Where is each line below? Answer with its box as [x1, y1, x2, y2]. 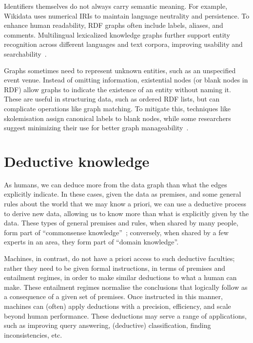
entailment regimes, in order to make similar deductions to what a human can [4, 272, 237, 282]
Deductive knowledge [4, 151, 150, 171]
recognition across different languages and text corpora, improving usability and [4, 39, 243, 49]
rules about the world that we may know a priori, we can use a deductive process [4, 199, 247, 209]
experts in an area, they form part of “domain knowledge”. [4, 237, 179, 247]
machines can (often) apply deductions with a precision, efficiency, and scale [4, 301, 231, 311]
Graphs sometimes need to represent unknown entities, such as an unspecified [4, 65, 236, 75]
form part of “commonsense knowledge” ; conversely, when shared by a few [4, 227, 229, 237]
